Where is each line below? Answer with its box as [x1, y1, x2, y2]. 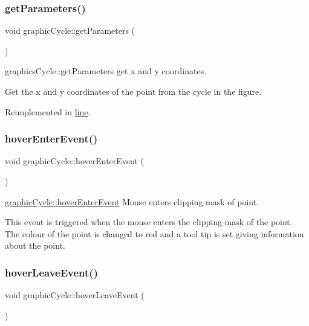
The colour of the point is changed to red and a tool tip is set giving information [5, 227, 304, 240]
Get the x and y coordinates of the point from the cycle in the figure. [5, 85, 262, 97]
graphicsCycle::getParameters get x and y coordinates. [5, 65, 207, 77]
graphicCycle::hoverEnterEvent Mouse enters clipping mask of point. [5, 195, 259, 208]
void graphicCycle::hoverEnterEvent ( [5, 155, 144, 167]
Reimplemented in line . [5, 105, 91, 118]
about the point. [5, 239, 65, 252]
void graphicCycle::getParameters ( [5, 24, 135, 37]
